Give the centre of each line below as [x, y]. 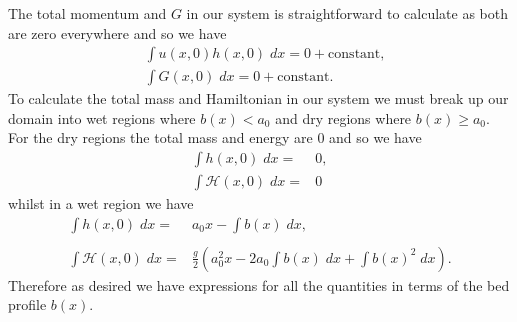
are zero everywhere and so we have [117, 32]
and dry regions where [343, 117]
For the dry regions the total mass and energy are [160, 137]
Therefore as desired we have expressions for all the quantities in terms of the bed [259, 284]
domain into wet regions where [102, 117]
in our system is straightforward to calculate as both [347, 13]
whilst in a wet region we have [101, 203]
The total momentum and [87, 13]
